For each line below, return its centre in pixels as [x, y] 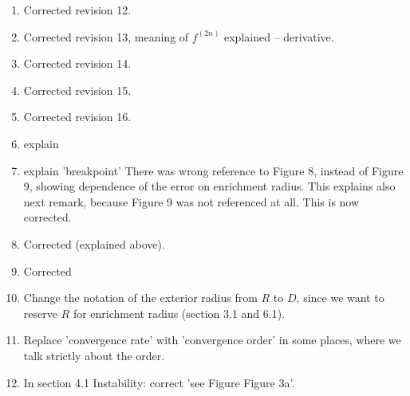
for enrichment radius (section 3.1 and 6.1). [179, 313]
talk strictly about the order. [94, 355]
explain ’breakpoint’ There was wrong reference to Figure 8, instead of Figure [213, 170]
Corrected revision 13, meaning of [106, 36]
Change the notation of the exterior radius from [140, 298]
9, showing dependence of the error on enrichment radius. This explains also [209, 186]
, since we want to [340, 298]
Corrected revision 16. [77, 117]
